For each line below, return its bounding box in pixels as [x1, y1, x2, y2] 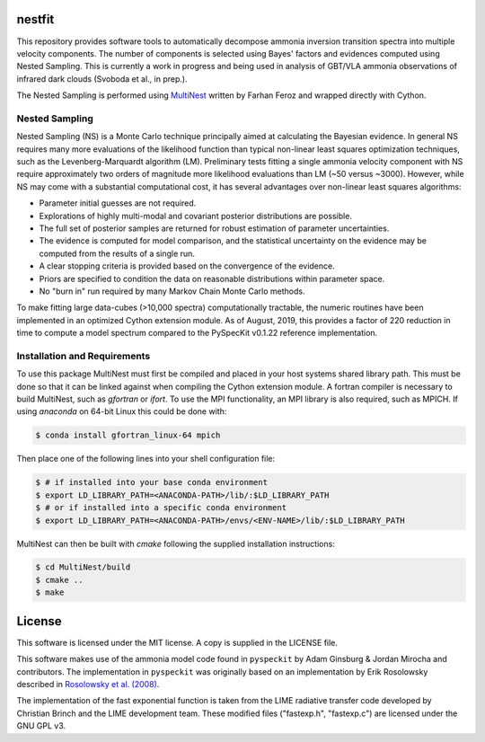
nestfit [16, 12, 55, 27]
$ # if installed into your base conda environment [35, 477, 269, 488]
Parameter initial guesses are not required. [39, 198, 197, 208]
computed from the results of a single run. [39, 248, 195, 259]
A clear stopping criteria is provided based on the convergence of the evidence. [39, 261, 336, 271]
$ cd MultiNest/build [35, 562, 131, 572]
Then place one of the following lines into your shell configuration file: [16, 454, 276, 464]
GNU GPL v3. [16, 720, 66, 731]
